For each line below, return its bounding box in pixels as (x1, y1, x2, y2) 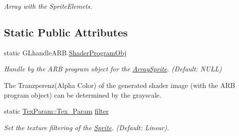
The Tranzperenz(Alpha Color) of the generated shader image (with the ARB (4, 80, 235, 90)
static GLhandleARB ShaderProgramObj (4, 47, 127, 57)
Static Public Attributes (4, 24, 128, 39)
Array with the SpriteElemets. (4, 1, 92, 11)
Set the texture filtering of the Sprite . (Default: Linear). (4, 122, 170, 132)
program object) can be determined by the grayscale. (4, 89, 162, 100)
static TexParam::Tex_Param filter (4, 106, 109, 116)
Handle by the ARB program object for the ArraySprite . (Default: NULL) (4, 64, 222, 74)
